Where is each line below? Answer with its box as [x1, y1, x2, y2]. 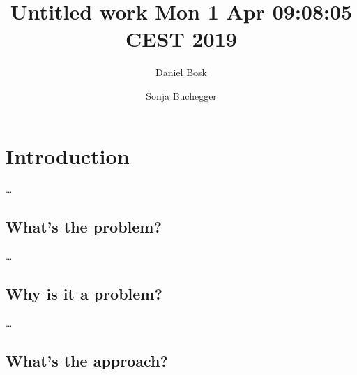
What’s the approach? [6, 350, 168, 372]
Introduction [6, 141, 130, 170]
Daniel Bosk [155, 65, 207, 80]
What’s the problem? [6, 216, 162, 237]
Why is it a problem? [6, 283, 162, 304]
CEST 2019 [126, 24, 237, 53]
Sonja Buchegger [146, 88, 217, 103]
